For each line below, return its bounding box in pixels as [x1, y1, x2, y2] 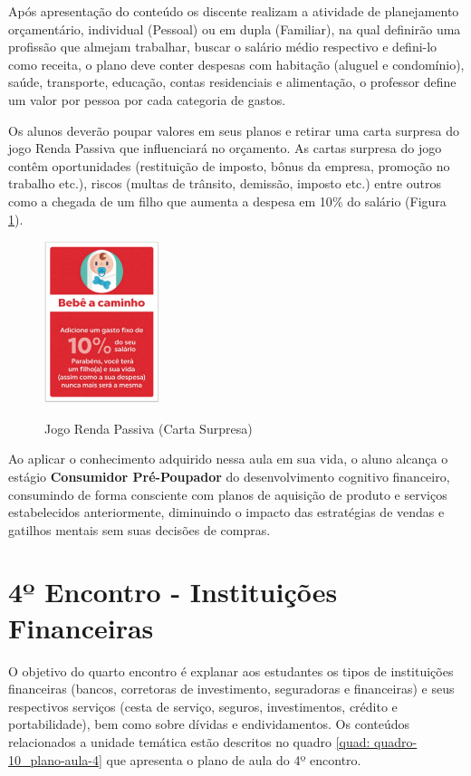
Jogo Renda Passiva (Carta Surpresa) [44, 418, 253, 437]
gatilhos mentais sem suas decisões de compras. [8, 520, 271, 539]
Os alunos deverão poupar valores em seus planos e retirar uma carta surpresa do [8, 120, 459, 139]
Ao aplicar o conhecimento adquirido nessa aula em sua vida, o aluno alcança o [8, 449, 448, 468]
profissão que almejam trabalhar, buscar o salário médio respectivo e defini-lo [8, 37, 437, 56]
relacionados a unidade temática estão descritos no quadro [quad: [8, 732, 370, 751]
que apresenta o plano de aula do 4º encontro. [106, 750, 361, 769]
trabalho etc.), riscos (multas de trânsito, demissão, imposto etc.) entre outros [8, 174, 441, 193]
